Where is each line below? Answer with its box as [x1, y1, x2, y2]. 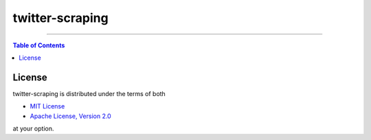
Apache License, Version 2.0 [30, 112, 111, 120]
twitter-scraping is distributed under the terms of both [12, 89, 166, 97]
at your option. [12, 124, 54, 133]
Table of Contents [12, 41, 65, 49]
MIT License [30, 102, 65, 110]
